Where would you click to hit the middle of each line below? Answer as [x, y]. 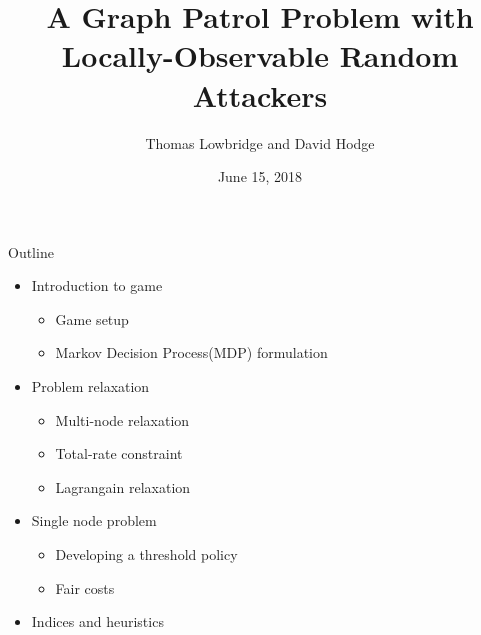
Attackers [260, 94]
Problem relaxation [90, 386]
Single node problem [94, 520]
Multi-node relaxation [122, 419]
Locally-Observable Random [260, 55]
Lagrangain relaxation [123, 486]
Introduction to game [97, 285]
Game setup [92, 318]
